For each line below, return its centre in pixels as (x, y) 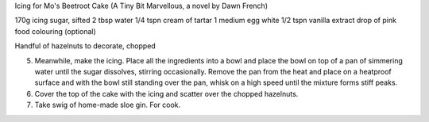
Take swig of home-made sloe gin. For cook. (108, 105)
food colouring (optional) (56, 31)
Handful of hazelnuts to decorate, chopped (85, 46)
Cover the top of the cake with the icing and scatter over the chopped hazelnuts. (166, 93)
